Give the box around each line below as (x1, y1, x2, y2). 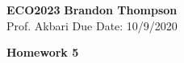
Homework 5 (6, 44, 79, 61)
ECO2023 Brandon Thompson (6, 2, 178, 18)
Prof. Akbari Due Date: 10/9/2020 (6, 17, 178, 33)
